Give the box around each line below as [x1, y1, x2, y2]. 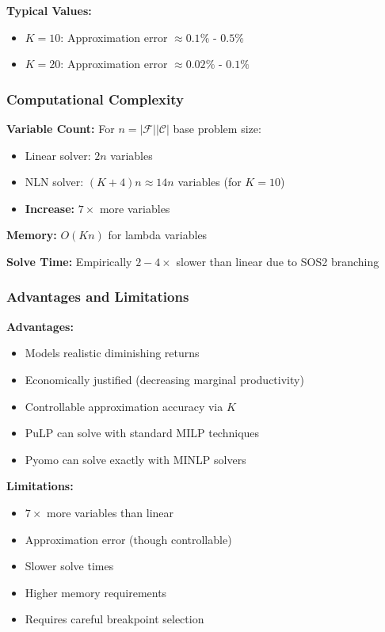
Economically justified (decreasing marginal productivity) [25, 371, 304, 387]
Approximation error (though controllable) [25, 531, 232, 547]
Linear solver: [25, 147, 91, 163]
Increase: [25, 200, 75, 216]
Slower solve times [25, 558, 114, 574]
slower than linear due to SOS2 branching [176, 253, 379, 269]
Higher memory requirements [25, 584, 167, 600]
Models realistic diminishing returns [25, 345, 200, 361]
